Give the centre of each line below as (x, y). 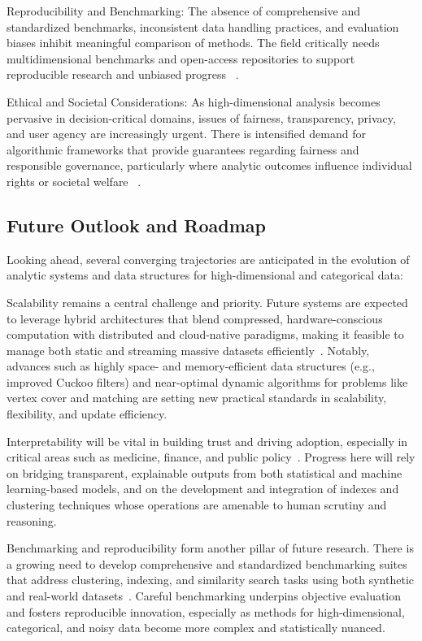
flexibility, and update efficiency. (87, 414)
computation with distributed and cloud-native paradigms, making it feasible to (205, 334)
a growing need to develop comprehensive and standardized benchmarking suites (207, 563)
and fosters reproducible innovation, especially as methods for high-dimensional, (206, 611)
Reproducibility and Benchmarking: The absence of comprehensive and (184, 11)
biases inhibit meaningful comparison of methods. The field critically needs (193, 43)
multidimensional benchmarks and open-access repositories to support (181, 58)
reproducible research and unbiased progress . (123, 74)
